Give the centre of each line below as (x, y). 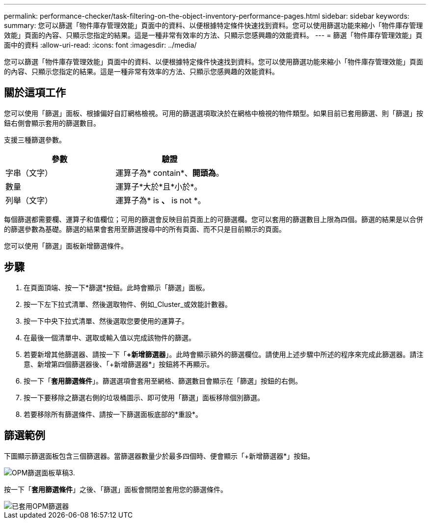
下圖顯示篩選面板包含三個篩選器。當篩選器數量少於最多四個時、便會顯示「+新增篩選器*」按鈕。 (159, 456)
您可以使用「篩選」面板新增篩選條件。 (66, 246)
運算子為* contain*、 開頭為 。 (170, 173)
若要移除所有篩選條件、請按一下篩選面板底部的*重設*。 (113, 414)
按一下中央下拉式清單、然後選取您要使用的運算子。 (106, 321)
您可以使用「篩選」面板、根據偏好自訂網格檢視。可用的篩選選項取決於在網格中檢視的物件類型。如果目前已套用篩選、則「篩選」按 (214, 113)
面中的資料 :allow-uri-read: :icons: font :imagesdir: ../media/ (100, 45)
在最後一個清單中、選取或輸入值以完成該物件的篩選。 (109, 337)
